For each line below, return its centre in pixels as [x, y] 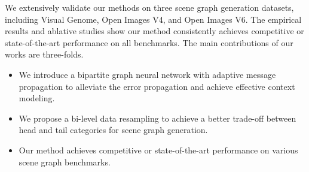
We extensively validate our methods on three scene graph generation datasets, [149, 7]
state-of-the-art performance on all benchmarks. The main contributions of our [149, 42]
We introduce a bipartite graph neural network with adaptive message [147, 74]
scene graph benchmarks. [65, 162]
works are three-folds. [44, 54]
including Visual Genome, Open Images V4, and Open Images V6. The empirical [153, 19]
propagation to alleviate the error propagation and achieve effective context [157, 86]
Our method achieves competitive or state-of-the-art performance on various [158, 150]
